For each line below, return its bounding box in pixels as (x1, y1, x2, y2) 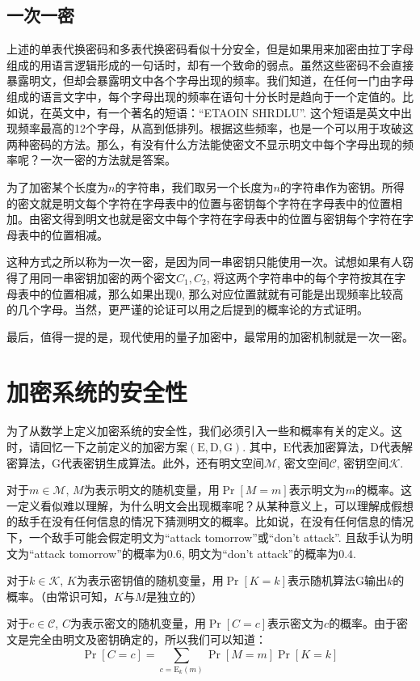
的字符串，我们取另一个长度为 (115, 178, 274, 195)
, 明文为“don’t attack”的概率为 (181, 544, 339, 561)
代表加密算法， (291, 438, 371, 455)
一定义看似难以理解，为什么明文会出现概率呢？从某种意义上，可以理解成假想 (6, 497, 414, 514)
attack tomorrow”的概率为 (34, 544, 167, 561)
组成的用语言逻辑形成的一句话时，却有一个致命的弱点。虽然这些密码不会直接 (6, 56, 414, 73)
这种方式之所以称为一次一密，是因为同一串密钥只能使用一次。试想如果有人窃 (6, 253, 414, 270)
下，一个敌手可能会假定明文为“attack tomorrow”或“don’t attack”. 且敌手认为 (6, 528, 402, 545)
